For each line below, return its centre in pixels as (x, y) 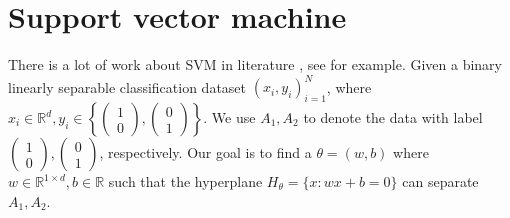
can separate (440, 181)
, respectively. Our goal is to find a (205, 152)
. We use (229, 117)
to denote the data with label (393, 117)
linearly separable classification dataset (127, 86)
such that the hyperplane (185, 181)
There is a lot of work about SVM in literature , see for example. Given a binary (255, 64)
